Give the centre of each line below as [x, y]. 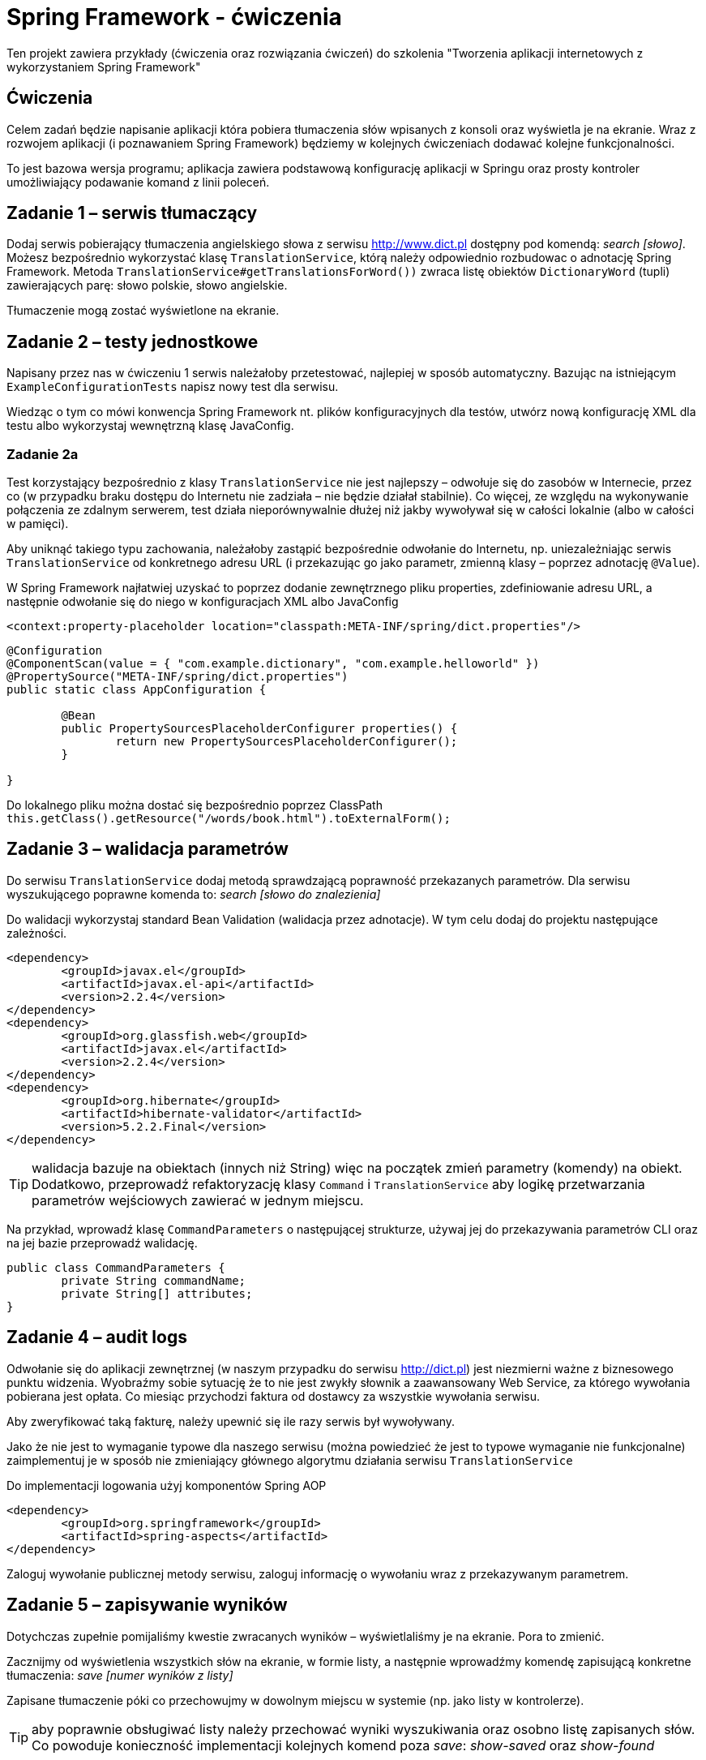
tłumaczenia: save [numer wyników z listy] [120, 1675]
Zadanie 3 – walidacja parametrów [148, 849]
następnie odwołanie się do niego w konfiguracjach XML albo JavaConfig [203, 602]
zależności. [37, 933]
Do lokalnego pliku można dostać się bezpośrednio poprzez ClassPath [195, 805]
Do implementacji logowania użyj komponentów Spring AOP [167, 1485]
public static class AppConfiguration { [137, 690]
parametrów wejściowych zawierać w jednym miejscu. [198, 1200]
